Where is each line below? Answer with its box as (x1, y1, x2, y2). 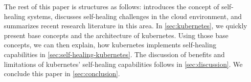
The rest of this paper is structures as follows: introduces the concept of (4, 1, 219, 11)
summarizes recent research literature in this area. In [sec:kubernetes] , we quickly (4, 20, 247, 31)
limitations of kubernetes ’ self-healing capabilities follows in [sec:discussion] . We (4, 59, 243, 69)
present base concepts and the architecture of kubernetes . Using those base (4, 30, 228, 40)
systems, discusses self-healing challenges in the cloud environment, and (27, 11, 242, 21)
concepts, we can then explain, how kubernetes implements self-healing (4, 40, 216, 50)
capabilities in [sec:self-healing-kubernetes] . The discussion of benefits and (4, 49, 225, 59)
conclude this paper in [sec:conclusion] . (4, 68, 120, 79)
